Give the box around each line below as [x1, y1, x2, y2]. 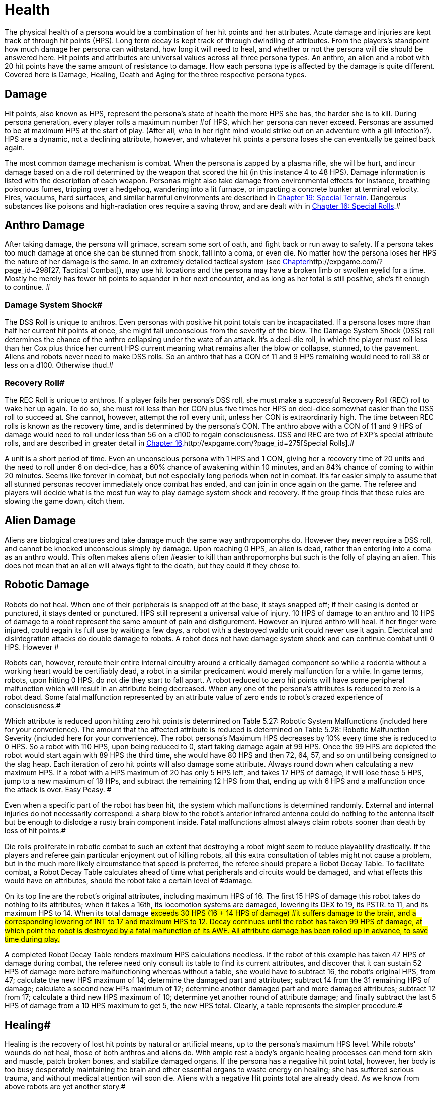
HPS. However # [5, 642, 59, 651]
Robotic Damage [5, 578, 89, 592]
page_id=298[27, [5, 266, 61, 275]
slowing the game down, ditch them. [5, 496, 125, 506]
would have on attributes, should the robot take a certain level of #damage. [5, 876, 253, 885]
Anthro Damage [5, 219, 85, 232]
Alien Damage [5, 514, 76, 527]
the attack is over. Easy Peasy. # [5, 785, 112, 794]
